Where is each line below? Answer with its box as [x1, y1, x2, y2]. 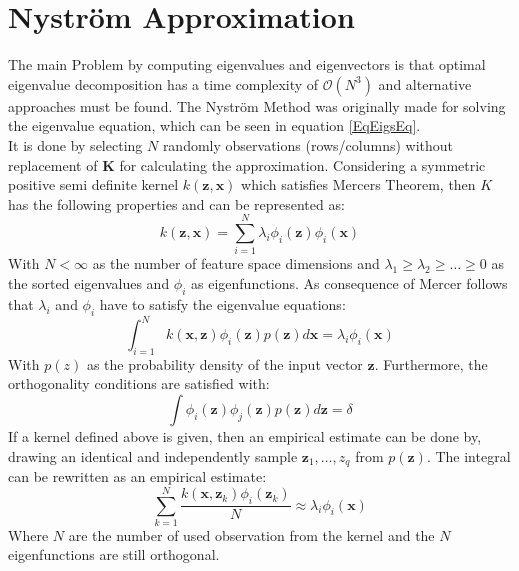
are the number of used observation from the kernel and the [68, 524, 435, 545]
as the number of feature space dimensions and [92, 253, 380, 274]
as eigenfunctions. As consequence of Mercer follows [191, 273, 508, 293]
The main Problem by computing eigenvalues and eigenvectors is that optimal [8, 54, 486, 75]
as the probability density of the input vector [86, 353, 363, 374]
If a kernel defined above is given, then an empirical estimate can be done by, [8, 426, 482, 447]
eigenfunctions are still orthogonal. [8, 544, 220, 565]
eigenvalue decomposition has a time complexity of [8, 73, 319, 94]
